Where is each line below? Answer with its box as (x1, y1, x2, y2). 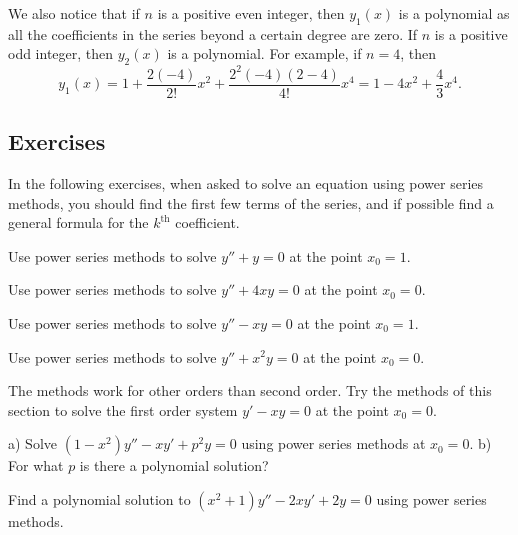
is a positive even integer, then (157, 3, 345, 23)
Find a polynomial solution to (8, 488, 191, 509)
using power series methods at (241, 433, 426, 454)
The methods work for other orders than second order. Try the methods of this (8, 380, 492, 401)
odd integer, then (8, 43, 114, 64)
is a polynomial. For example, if (167, 43, 362, 64)
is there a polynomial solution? (79, 455, 269, 476)
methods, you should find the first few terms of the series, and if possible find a (8, 192, 494, 213)
